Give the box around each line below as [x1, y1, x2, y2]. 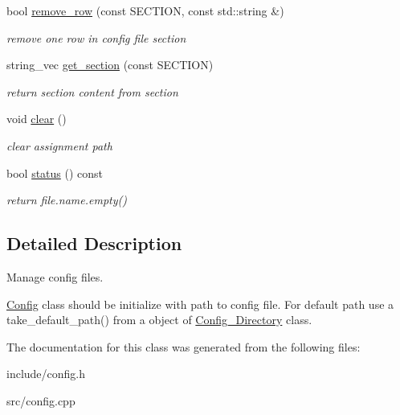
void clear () [6, 110, 67, 127]
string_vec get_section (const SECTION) [6, 56, 214, 73]
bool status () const [6, 164, 104, 181]
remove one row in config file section [6, 29, 186, 46]
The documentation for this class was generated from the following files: [6, 338, 361, 355]
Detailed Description [6, 231, 182, 256]
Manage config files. [6, 268, 104, 285]
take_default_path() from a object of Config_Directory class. [6, 311, 312, 328]
